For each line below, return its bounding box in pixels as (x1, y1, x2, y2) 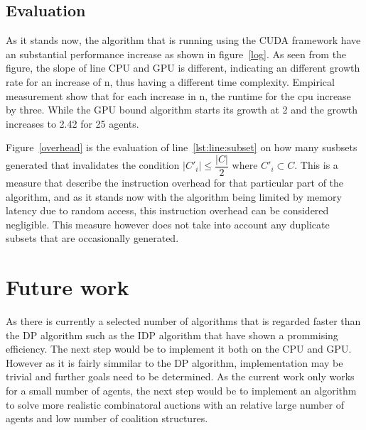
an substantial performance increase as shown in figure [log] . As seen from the (6, 46, 347, 61)
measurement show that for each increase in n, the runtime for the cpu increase (6, 88, 351, 103)
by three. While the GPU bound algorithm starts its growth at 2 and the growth (6, 102, 358, 117)
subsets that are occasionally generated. (6, 231, 179, 246)
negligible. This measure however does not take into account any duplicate (6, 216, 330, 231)
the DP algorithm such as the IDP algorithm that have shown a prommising (6, 327, 338, 342)
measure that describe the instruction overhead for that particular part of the (6, 175, 344, 190)
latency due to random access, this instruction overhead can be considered (6, 203, 329, 218)
